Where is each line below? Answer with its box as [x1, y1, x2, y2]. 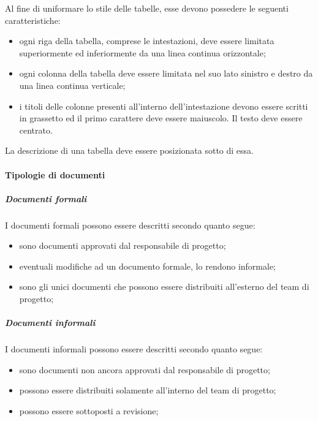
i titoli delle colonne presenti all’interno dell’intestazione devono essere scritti [19, 99, 308, 112]
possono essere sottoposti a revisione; [19, 404, 159, 417]
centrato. [19, 123, 53, 136]
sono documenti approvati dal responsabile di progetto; [19, 239, 226, 252]
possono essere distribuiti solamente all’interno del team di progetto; [19, 384, 276, 396]
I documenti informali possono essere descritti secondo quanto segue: [5, 343, 263, 355]
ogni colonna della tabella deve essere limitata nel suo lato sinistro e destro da [19, 67, 313, 80]
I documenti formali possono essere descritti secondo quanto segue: [5, 218, 256, 231]
